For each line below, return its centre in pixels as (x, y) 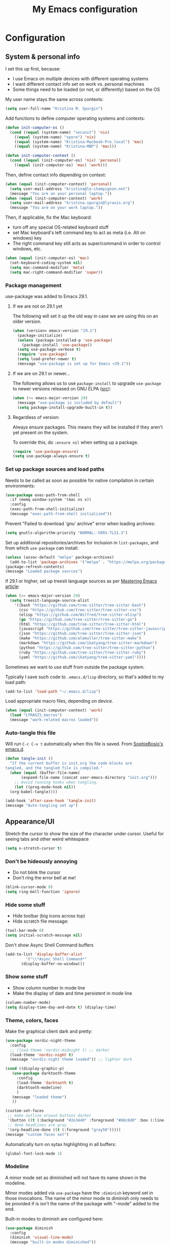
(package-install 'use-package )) (57, 345)
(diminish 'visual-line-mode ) (41, 1237)
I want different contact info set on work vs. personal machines (78, 84)
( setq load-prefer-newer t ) (47, 359)
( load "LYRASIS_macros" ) (36, 715)
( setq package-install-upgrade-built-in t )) (65, 407)
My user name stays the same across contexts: (54, 99)
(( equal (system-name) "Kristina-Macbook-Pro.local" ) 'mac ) (79, 142)
